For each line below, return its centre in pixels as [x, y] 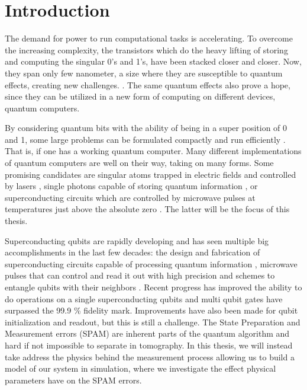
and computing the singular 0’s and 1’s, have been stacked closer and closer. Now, [153, 61]
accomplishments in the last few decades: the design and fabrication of [133, 252]
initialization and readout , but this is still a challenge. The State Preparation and [153, 322]
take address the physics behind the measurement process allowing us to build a [150, 357]
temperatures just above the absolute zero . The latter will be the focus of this [147, 209]
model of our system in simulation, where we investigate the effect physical [140, 368]
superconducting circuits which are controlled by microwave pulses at [130, 197]
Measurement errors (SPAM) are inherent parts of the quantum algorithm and [147, 333]
